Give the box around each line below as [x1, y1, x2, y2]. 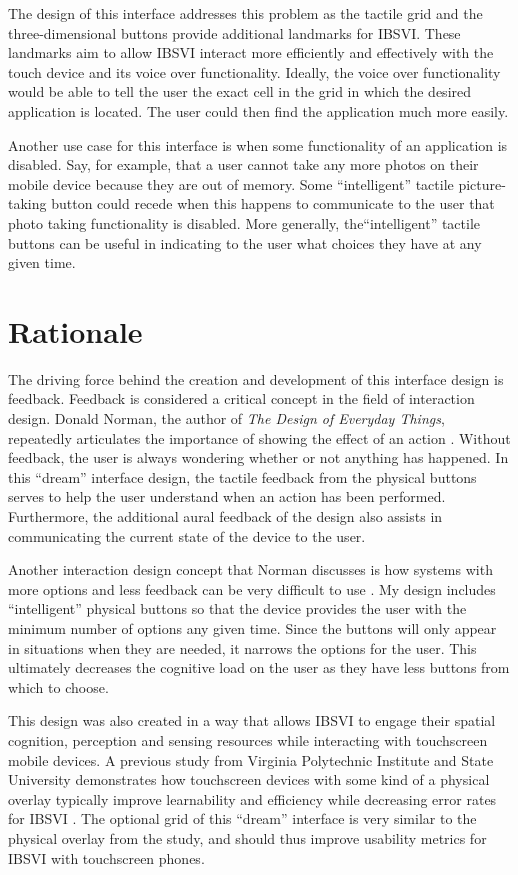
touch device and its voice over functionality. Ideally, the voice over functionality [8, 61, 501, 82]
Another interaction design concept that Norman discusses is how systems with [8, 559, 493, 580]
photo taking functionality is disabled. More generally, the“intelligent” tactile [8, 212, 481, 233]
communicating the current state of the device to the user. [8, 525, 366, 546]
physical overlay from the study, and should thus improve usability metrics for [8, 827, 487, 848]
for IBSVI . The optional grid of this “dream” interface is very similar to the [8, 808, 477, 829]
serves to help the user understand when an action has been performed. [8, 486, 446, 507]
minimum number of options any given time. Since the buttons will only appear [8, 617, 497, 638]
